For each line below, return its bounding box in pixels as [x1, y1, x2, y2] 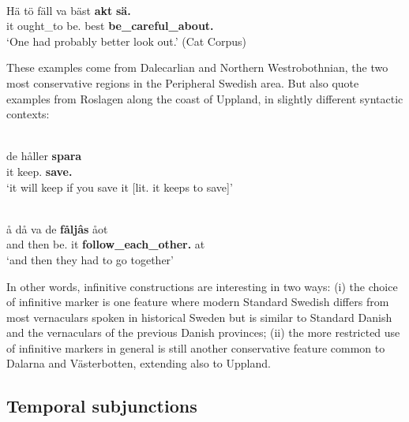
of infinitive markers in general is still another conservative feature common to [6, 339, 385, 356]
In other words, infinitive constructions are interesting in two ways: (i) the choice [6, 278, 398, 294]
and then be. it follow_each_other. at [6, 236, 205, 252]
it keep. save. [6, 162, 73, 179]
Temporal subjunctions [6, 394, 197, 418]
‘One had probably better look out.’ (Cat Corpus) [6, 32, 246, 49]
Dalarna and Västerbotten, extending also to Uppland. [6, 355, 271, 372]
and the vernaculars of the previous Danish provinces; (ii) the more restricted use [6, 324, 400, 341]
